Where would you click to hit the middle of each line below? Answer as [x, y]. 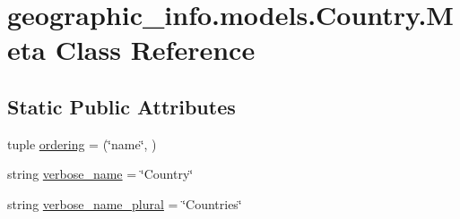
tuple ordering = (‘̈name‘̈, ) [82, 143]
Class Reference [155, 50]
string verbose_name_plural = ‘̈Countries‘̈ [125, 203]
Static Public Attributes [122, 106]
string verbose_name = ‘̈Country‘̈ [100, 174]
